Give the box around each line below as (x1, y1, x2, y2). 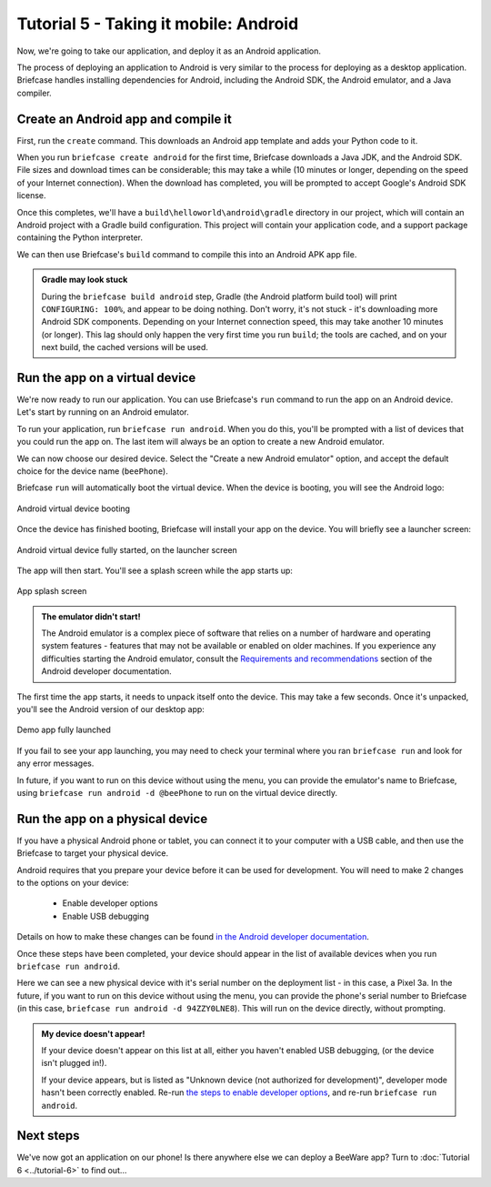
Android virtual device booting (16, 503, 131, 514)
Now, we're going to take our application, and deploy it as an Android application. (16, 45, 322, 56)
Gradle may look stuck (41, 274, 128, 286)
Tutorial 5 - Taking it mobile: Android (16, 14, 299, 34)
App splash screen (16, 586, 87, 597)
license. (16, 190, 46, 201)
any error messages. (16, 758, 95, 769)
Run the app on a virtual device (16, 369, 196, 386)
